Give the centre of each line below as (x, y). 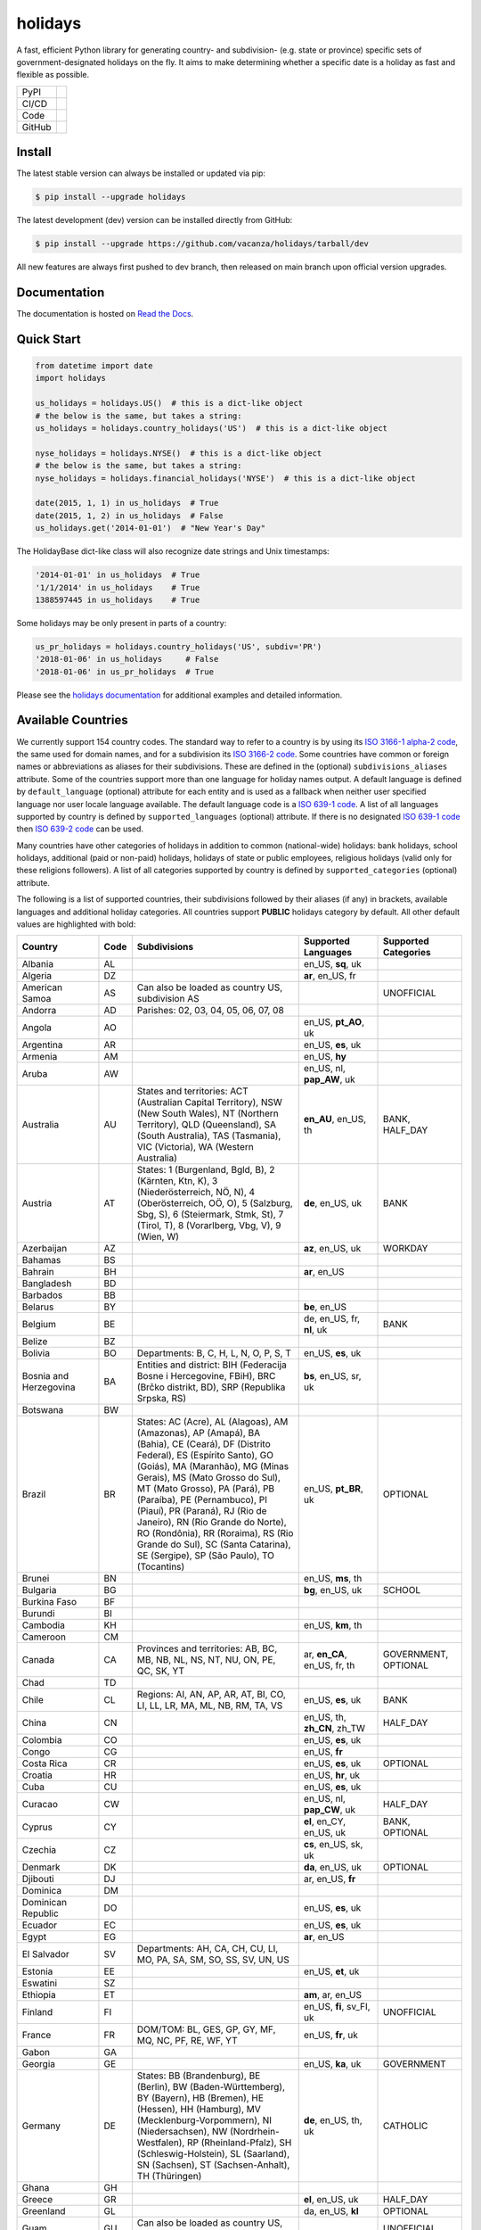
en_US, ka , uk (332, 2064)
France (37, 2036)
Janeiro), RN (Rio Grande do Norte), (212, 1523)
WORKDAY (405, 1249)
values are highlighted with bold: (76, 924)
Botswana (43, 1410)
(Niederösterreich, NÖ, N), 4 (196, 1193)
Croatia (37, 1775)
